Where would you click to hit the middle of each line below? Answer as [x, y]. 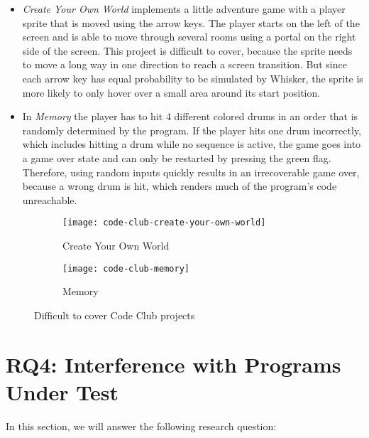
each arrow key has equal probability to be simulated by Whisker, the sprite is [193, 78]
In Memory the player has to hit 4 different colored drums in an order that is [190, 116]
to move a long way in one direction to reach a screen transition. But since [184, 64]
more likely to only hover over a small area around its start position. [171, 92]
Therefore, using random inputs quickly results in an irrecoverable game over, [191, 172]
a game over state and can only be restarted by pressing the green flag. [177, 157]
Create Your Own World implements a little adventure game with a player [184, 9]
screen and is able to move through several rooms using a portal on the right [189, 37]
